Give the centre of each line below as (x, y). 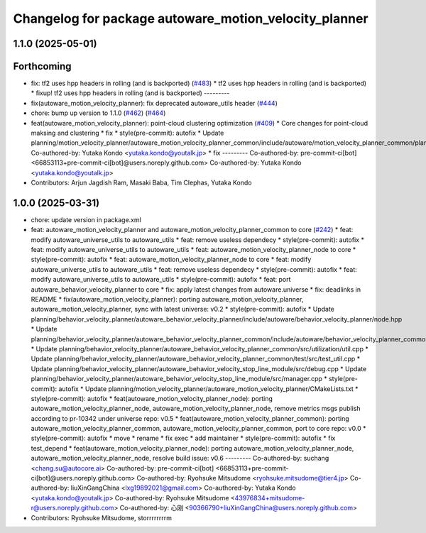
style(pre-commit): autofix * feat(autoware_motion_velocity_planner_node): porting (152, 398)
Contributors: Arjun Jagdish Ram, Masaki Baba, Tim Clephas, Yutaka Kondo (141, 182)
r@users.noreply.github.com (72, 508)
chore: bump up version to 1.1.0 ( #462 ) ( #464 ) (98, 113)
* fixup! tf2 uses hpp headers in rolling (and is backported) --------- (130, 93)
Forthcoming (42, 66)
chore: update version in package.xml (86, 219)
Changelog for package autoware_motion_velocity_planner (191, 18)
